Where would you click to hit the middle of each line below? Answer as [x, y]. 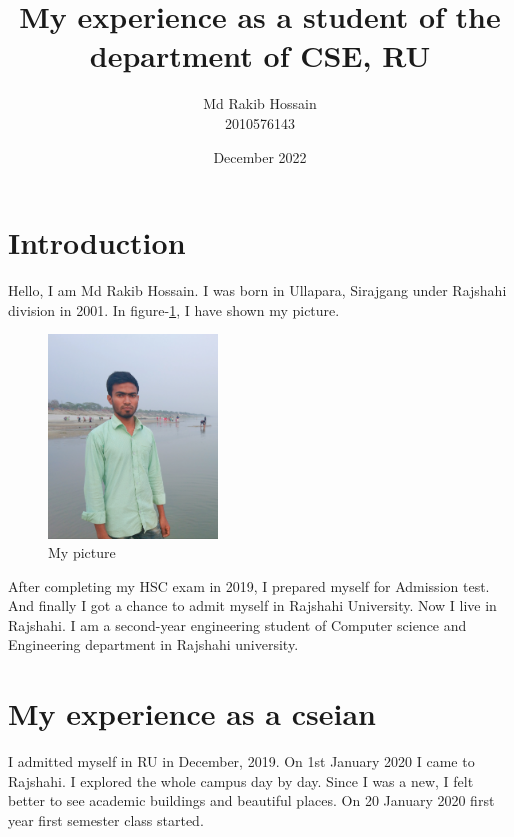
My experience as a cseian [192, 713]
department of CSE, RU [260, 55]
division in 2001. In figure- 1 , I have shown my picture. [174, 309]
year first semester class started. [106, 819]
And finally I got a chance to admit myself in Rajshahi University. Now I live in [252, 605]
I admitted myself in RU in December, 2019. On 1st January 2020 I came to [241, 761]
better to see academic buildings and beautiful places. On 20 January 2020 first [251, 800]
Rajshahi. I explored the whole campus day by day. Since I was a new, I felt [241, 780]
